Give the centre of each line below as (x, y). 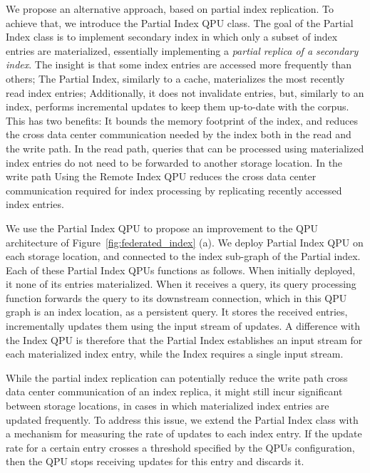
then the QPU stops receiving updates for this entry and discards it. (155, 461)
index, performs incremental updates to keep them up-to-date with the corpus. (178, 106)
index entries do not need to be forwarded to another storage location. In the (174, 162)
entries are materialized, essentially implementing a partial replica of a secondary (182, 50)
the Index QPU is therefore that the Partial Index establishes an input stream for (184, 339)
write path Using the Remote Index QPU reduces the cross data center (161, 176)
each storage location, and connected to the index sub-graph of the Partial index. (183, 256)
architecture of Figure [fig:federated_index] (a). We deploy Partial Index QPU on (185, 242)
